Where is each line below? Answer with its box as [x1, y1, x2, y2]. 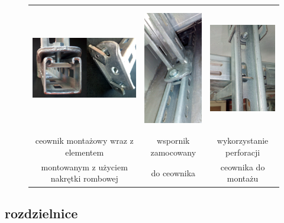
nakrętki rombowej [50, 172, 118, 185]
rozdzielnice [5, 203, 78, 222]
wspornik [157, 134, 190, 147]
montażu [227, 172, 259, 185]
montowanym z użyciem [41, 160, 128, 173]
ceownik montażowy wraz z [35, 134, 134, 147]
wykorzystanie [217, 134, 269, 147]
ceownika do [220, 160, 265, 173]
